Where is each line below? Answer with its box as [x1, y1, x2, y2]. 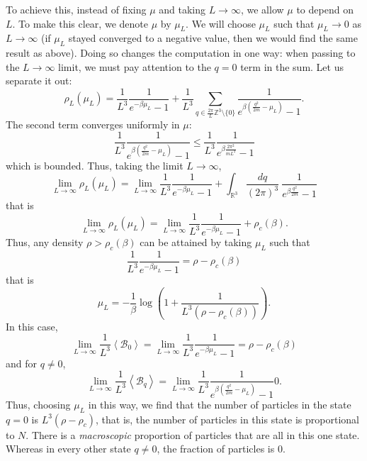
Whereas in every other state [6, 441, 131, 456]
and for [6, 355, 38, 370]
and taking [159, 2, 206, 16]
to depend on [296, 2, 354, 16]
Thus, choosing [6, 396, 71, 411]
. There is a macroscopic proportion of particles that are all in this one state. [26, 427, 360, 442]
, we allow [240, 2, 284, 16]
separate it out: [6, 73, 72, 88]
